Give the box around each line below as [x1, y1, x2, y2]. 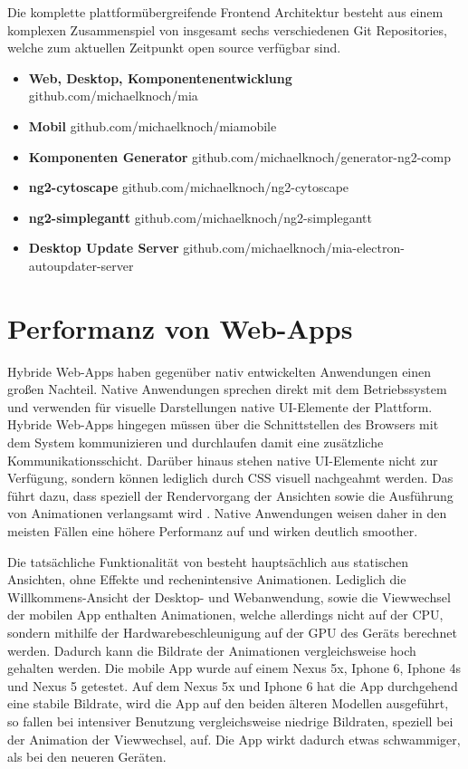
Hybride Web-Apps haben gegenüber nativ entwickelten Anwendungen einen [7, 361, 432, 380]
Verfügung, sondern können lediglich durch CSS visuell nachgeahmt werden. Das [7, 468, 454, 487]
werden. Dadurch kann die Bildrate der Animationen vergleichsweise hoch [7, 640, 416, 659]
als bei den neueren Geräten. [7, 747, 167, 766]
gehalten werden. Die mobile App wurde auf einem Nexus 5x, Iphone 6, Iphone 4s [7, 658, 461, 678]
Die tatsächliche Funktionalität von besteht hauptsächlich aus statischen [7, 552, 409, 571]
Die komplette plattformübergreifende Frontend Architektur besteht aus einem [7, 3, 444, 21]
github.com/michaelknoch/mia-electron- [183, 238, 405, 257]
